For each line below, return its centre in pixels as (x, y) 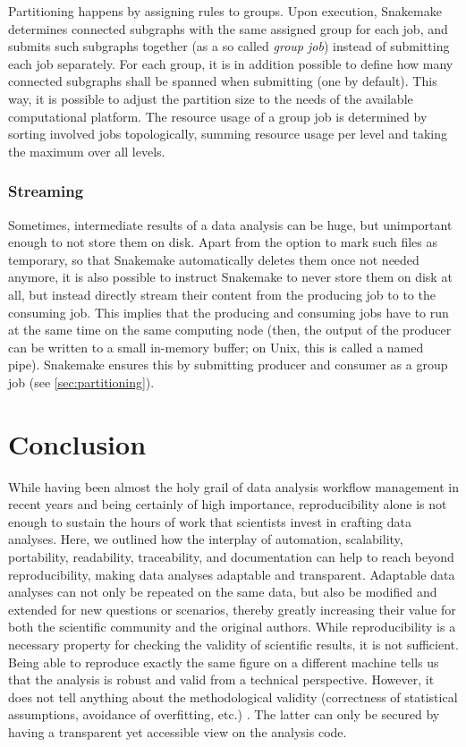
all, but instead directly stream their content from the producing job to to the (222, 294)
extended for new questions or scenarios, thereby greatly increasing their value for (232, 609)
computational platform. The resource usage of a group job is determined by (218, 116)
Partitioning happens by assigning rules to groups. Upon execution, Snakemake (225, 11)
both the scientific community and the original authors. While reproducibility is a (232, 627)
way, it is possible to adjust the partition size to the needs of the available (211, 98)
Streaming (46, 191)
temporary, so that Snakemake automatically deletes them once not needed (214, 259)
